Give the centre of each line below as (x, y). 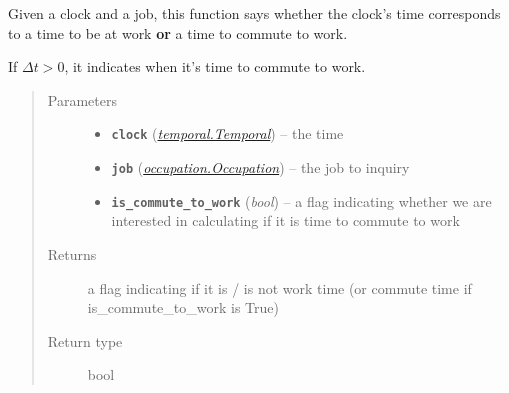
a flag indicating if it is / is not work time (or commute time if (279, 287)
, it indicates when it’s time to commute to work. (215, 66)
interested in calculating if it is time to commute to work (285, 220)
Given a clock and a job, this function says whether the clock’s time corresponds (254, 13)
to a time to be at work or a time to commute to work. (178, 32)
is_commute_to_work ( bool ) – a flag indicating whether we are (301, 200)
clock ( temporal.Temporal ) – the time (227, 133)
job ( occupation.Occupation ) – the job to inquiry (260, 167)
